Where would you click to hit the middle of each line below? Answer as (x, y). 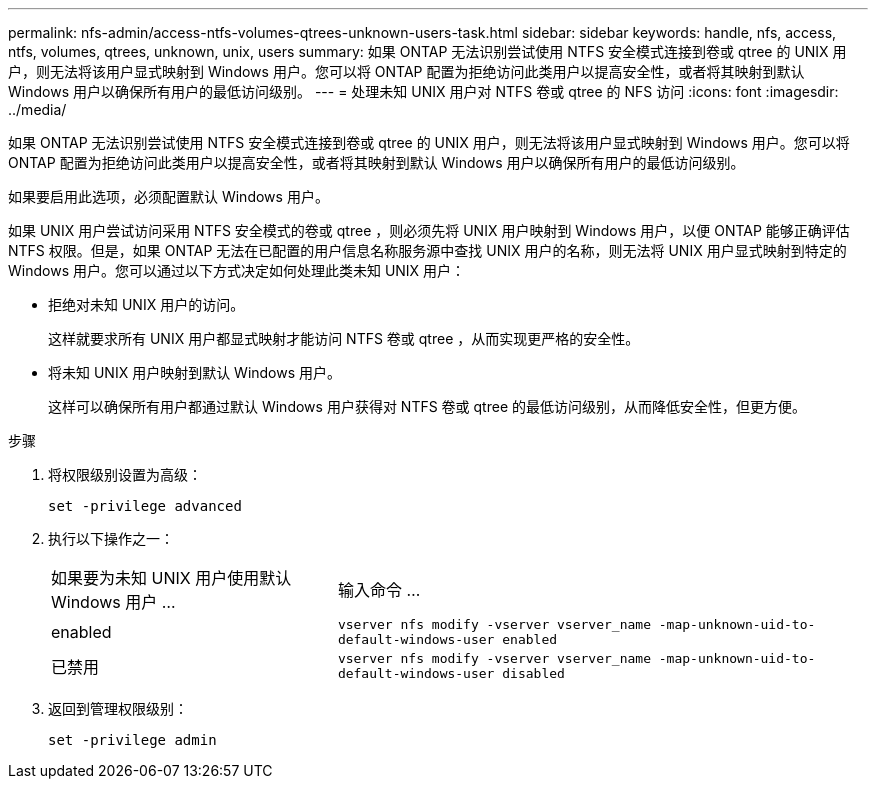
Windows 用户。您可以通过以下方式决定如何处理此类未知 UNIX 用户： (237, 270)
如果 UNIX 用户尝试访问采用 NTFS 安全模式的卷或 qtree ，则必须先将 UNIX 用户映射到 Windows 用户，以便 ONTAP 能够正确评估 (429, 230)
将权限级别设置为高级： (125, 474)
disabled (533, 673)
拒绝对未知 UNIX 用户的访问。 (146, 304)
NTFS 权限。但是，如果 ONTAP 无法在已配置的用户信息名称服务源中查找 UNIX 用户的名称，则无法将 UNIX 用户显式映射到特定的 (427, 250)
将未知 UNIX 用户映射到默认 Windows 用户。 (195, 372)
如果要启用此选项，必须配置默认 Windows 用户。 (168, 196)
